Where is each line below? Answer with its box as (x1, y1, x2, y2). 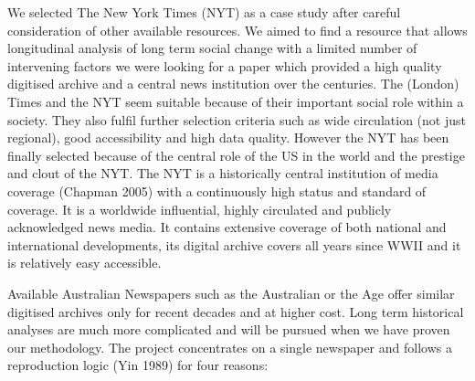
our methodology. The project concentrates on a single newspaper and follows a (7, 337, 452, 356)
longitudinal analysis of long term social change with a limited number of (7, 38, 417, 58)
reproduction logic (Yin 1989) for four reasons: (7, 355, 269, 375)
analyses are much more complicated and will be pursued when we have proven (7, 320, 450, 339)
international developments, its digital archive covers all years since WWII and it (7, 235, 461, 254)
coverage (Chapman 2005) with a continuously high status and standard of (7, 181, 427, 200)
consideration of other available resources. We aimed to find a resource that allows (7, 20, 468, 39)
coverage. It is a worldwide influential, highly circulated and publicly (7, 199, 392, 218)
